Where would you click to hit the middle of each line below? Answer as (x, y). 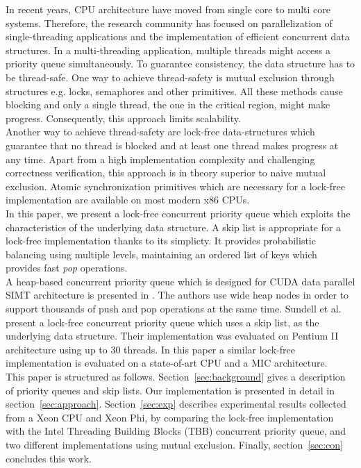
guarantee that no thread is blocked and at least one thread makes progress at (172, 145)
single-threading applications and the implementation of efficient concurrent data (178, 36)
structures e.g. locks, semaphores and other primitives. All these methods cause (174, 91)
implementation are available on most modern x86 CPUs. (128, 200)
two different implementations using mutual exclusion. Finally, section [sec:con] (174, 444)
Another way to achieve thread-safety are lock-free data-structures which (160, 132)
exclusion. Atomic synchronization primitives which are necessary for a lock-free (176, 186)
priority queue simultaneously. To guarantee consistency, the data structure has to (180, 64)
